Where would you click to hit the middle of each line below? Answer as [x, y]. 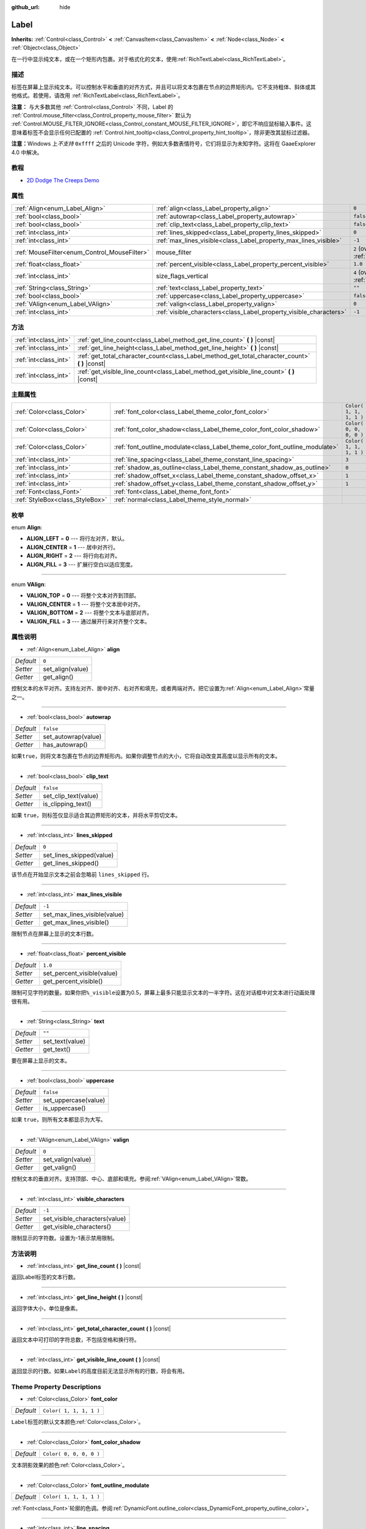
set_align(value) [66, 669]
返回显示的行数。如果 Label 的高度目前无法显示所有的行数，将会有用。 [100, 1371]
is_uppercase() [64, 1108]
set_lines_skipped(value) [78, 855]
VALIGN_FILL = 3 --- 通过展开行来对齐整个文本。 [88, 621]
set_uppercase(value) [74, 1100]
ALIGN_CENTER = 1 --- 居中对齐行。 [73, 547]
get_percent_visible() [73, 982]
